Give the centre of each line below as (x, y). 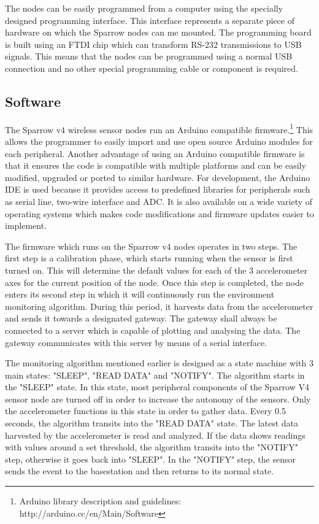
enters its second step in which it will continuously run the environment (140, 294)
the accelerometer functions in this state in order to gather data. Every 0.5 (145, 411)
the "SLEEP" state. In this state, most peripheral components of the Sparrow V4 (157, 387)
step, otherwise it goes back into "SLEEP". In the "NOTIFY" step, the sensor (150, 459)
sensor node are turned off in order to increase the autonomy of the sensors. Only (158, 399)
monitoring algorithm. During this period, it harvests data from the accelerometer (159, 306)
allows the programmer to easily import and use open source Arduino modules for (159, 141)
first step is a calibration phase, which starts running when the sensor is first (149, 258)
